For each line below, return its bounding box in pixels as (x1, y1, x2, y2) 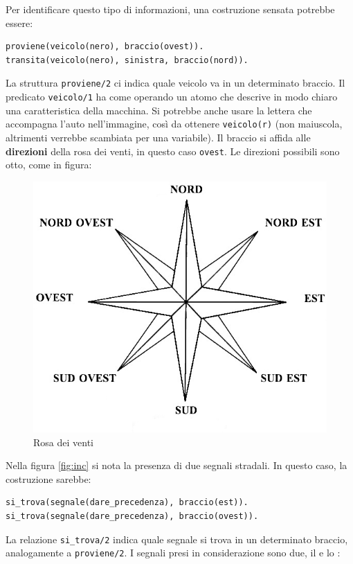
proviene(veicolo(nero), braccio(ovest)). (6, 42, 204, 52)
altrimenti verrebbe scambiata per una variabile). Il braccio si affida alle (6, 130, 311, 144)
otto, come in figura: (6, 157, 92, 172)
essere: (6, 15, 33, 30)
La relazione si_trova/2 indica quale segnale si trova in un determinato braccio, (6, 531, 348, 546)
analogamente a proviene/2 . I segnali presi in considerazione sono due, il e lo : (6, 545, 341, 560)
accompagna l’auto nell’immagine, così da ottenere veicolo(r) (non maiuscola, (6, 116, 343, 131)
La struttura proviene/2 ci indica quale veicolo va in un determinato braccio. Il (6, 76, 345, 90)
